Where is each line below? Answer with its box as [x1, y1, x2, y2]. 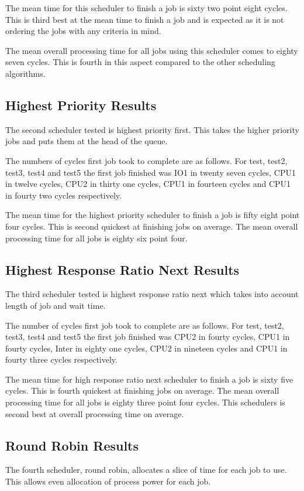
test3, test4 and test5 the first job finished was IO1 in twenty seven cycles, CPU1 [5, 166, 296, 178]
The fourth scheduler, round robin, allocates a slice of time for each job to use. [5, 463, 287, 476]
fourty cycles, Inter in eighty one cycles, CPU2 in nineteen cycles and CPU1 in [5, 342, 288, 354]
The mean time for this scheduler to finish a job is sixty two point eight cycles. [5, 2, 288, 13]
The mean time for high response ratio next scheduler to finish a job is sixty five [5, 373, 293, 385]
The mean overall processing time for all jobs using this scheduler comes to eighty [5, 44, 298, 56]
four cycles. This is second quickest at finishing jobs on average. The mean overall [5, 220, 298, 232]
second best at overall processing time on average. [5, 407, 184, 420]
